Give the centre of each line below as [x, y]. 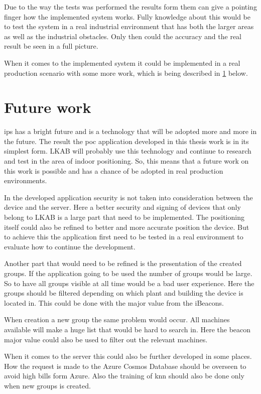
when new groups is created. [47, 385]
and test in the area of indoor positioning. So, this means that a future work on [126, 161]
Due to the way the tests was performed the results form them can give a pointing [130, 7]
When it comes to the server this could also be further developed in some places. [128, 356]
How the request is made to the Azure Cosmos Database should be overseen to [125, 366]
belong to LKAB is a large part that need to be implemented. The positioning [124, 217]
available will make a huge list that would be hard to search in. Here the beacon [127, 329]
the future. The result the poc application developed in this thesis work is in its [126, 141]
